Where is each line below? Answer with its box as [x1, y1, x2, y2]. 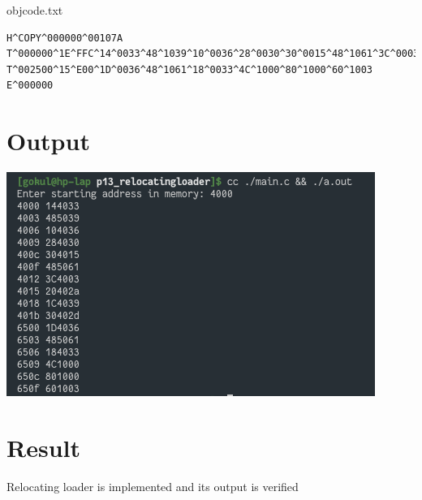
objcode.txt [6, 2, 63, 18]
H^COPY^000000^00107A [6, 32, 123, 44]
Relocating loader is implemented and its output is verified [6, 477, 299, 494]
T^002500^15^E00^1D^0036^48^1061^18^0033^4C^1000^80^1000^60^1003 [6, 63, 373, 75]
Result [6, 430, 80, 463]
